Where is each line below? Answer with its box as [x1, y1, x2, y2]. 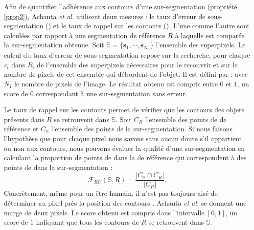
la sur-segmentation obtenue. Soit [4, 40, 104, 50]
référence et [4, 124, 39, 134]
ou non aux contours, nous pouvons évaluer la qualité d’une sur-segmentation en [4, 143, 245, 153]
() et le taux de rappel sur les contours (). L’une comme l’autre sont [46, 21, 250, 31]
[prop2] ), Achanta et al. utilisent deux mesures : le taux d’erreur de [4, 11, 206, 21]
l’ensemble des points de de [145, 114, 227, 124]
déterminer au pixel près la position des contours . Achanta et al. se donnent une [4, 198, 247, 208]
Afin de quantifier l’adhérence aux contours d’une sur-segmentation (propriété [4, 1, 237, 11]
